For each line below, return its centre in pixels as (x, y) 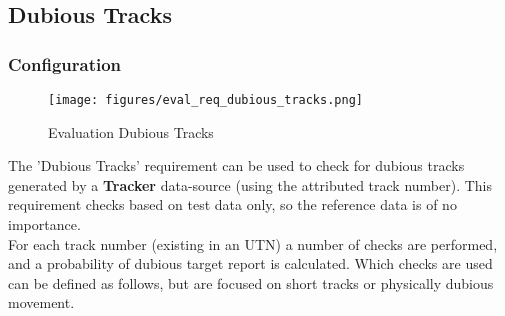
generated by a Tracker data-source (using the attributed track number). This (250, 184)
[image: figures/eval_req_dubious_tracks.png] (205, 100)
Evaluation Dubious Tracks (131, 131)
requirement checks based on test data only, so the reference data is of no (232, 204)
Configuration (65, 63)
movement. (41, 302)
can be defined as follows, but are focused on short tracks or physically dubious (251, 282)
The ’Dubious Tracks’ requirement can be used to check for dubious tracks (236, 165)
